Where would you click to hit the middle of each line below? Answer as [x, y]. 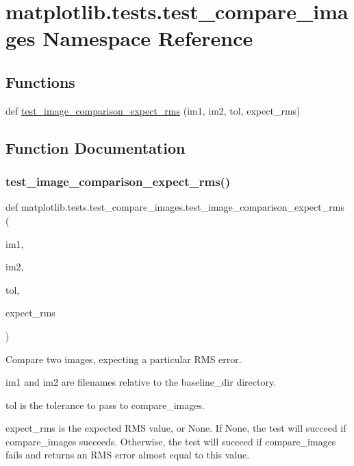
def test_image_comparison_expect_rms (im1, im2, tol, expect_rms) [153, 110]
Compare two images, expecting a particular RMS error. [124, 359]
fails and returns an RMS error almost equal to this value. [128, 455]
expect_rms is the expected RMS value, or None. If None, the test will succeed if [176, 428]
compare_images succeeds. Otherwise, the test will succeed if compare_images [171, 441]
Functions [40, 81]
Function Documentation [96, 147]
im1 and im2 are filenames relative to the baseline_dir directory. [141, 382]
